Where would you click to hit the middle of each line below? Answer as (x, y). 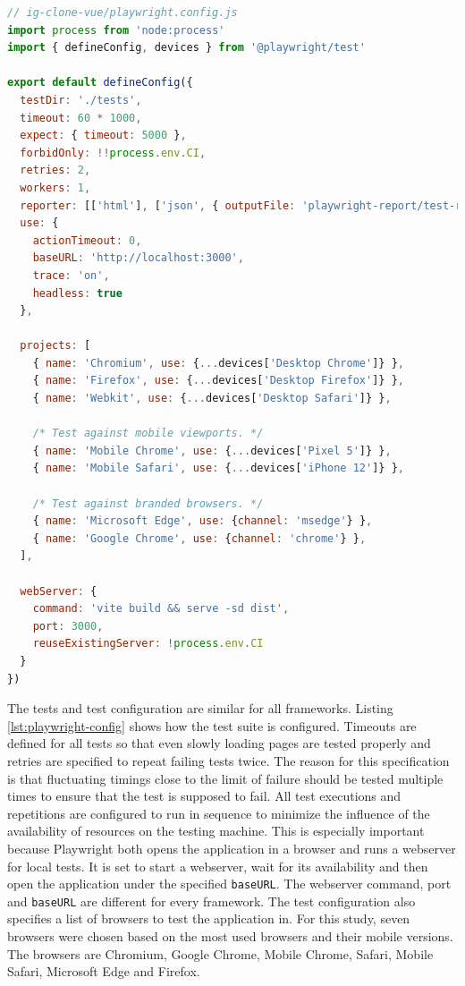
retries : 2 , (55, 170)
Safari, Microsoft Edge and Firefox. (104, 971)
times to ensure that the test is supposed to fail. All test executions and (204, 796)
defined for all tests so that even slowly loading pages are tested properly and (219, 743)
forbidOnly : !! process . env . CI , (113, 153)
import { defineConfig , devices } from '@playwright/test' (186, 48)
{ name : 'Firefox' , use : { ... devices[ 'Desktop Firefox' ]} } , (218, 381)
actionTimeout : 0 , (87, 240)
